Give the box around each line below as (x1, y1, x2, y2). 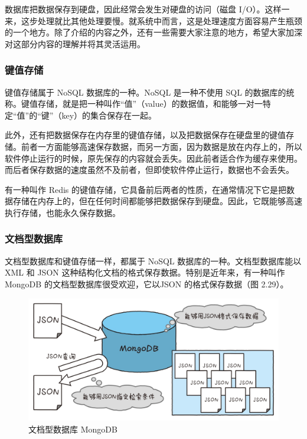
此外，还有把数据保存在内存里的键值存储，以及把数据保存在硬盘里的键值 (5, 129, 286, 141)
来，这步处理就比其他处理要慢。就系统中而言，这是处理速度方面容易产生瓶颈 (5, 14, 302, 27)
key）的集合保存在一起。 (61, 109, 157, 121)
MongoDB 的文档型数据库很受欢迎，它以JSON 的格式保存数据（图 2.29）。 (5, 277, 289, 290)
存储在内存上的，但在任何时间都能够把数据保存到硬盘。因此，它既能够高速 (12, 195, 302, 207)
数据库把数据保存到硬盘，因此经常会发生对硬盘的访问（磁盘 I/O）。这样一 (5, 3, 290, 15)
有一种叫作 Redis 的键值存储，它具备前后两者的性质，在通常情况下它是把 (5, 183, 287, 195)
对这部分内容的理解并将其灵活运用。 (5, 37, 145, 50)
